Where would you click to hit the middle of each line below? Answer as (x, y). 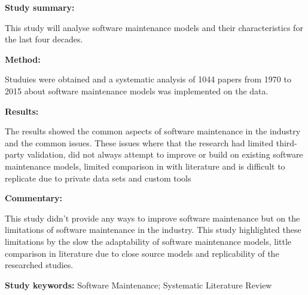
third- (286, 142)
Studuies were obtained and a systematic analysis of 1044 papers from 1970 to (148, 79)
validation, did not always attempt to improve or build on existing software (165, 154)
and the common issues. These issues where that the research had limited (139, 142)
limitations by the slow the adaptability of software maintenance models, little (148, 241)
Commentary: (34, 198)
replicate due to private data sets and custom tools (98, 178)
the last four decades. (44, 39)
